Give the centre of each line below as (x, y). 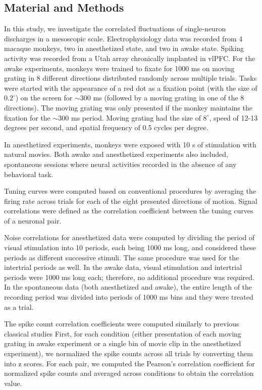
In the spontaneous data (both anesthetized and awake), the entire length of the (128, 287)
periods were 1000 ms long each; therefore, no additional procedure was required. (129, 277)
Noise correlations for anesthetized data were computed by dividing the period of (129, 237)
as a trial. (19, 307)
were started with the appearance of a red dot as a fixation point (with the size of (131, 88)
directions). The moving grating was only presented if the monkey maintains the (128, 107)
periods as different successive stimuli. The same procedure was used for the (122, 257)
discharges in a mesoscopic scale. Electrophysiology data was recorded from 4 (123, 38)
